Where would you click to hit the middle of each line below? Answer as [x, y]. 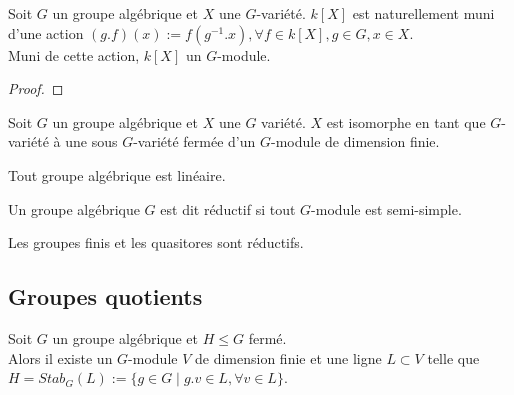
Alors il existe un [60, 357]
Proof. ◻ [36, 88]
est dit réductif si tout [228, 208]
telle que [453, 357]
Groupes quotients [105, 296]
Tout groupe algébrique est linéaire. [117, 174]
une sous [91, 141]
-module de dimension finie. [355, 141]
